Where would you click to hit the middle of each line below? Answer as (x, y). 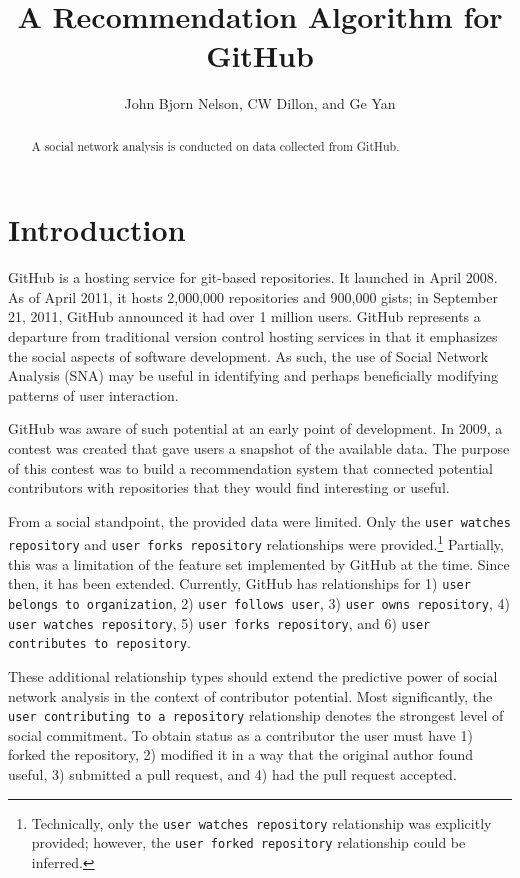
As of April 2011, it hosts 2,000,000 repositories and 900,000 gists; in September (253, 296)
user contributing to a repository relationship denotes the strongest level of (256, 715)
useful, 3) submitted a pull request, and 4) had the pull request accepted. (232, 774)
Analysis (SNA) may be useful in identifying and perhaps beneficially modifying (253, 375)
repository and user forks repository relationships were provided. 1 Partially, (256, 543)
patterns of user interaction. (93, 394)
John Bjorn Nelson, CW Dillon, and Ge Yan (260, 103)
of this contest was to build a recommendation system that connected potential (250, 467)
